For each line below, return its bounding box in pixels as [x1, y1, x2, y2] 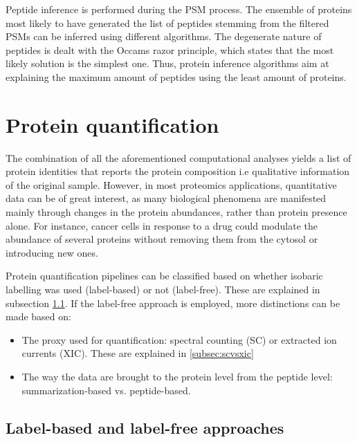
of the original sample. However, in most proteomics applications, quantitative [6, 177, 337, 192]
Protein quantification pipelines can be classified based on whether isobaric [6, 268, 323, 283]
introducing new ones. [6, 245, 98, 259]
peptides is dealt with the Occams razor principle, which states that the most [6, 42, 334, 57]
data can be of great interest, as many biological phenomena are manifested [6, 191, 327, 205]
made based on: [6, 309, 71, 324]
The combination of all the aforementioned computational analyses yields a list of [6, 150, 351, 165]
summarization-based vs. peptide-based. [21, 383, 191, 397]
